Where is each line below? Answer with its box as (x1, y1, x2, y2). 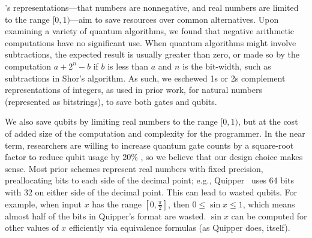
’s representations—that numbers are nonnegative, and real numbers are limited (5, 1, 299, 13)
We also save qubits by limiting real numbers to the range (5, 115, 218, 128)
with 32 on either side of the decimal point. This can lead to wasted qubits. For (5, 185, 298, 198)
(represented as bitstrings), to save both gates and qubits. (5, 95, 217, 107)
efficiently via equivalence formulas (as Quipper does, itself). (68, 221, 290, 234)
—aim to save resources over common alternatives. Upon (70, 13, 279, 25)
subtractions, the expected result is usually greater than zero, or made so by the (5, 48, 300, 61)
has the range (92, 197, 142, 210)
